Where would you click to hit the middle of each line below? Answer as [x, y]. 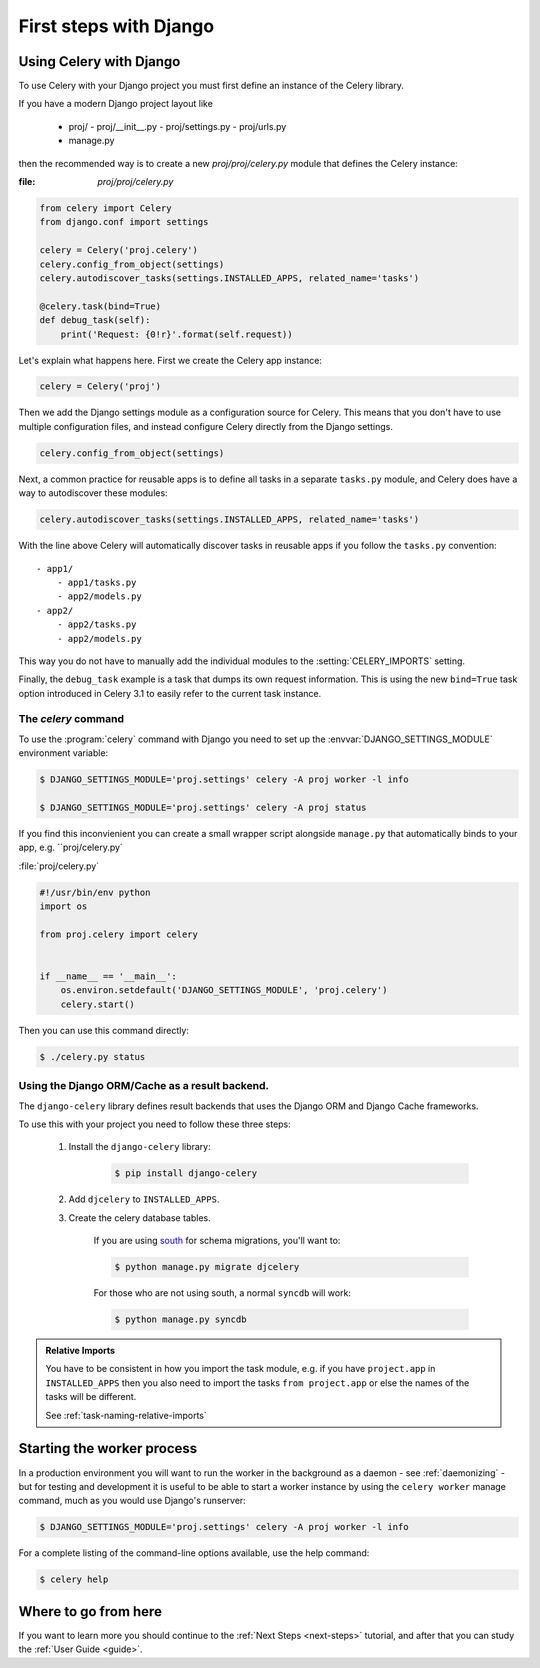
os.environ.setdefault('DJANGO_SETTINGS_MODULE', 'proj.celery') [224, 990]
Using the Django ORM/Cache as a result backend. [144, 1086]
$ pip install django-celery [186, 1173]
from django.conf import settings [124, 222]
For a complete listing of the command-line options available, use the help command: [194, 1553]
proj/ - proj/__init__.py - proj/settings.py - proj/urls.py [177, 126]
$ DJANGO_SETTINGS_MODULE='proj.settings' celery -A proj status [203, 807]
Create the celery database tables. [139, 1217]
